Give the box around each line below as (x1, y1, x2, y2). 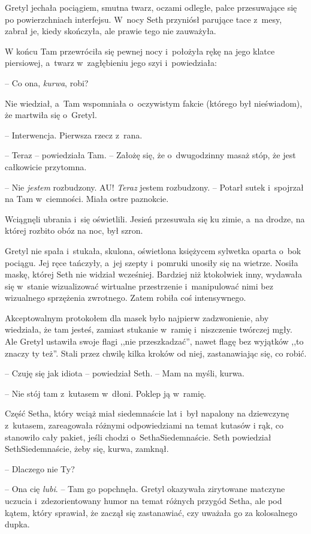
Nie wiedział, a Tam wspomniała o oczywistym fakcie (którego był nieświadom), (5, 96, 303, 109)
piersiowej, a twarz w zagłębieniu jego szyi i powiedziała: (5, 56, 217, 69)
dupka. (5, 518, 30, 530)
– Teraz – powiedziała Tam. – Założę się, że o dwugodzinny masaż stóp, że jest (5, 149, 296, 161)
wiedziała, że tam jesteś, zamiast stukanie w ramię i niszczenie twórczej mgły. (5, 323, 292, 336)
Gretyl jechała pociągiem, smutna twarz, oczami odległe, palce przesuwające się (5, 1, 297, 13)
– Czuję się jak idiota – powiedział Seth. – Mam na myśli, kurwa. (5, 367, 244, 379)
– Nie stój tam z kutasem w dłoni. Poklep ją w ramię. (5, 387, 207, 399)
